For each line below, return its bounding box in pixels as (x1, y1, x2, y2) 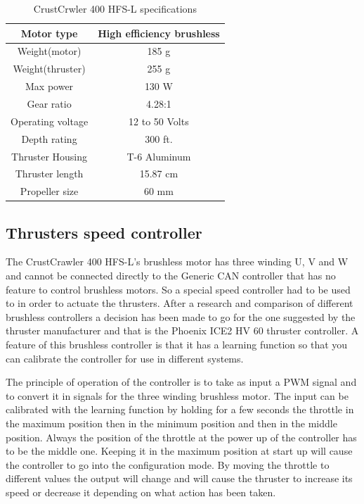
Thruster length (15, 166, 84, 181)
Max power (25, 79, 74, 94)
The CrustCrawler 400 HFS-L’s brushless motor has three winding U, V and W (6, 254, 349, 269)
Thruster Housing (11, 149, 88, 163)
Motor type (20, 25, 78, 40)
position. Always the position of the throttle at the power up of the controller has (6, 429, 357, 444)
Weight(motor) (17, 44, 82, 58)
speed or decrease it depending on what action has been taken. (6, 484, 276, 499)
